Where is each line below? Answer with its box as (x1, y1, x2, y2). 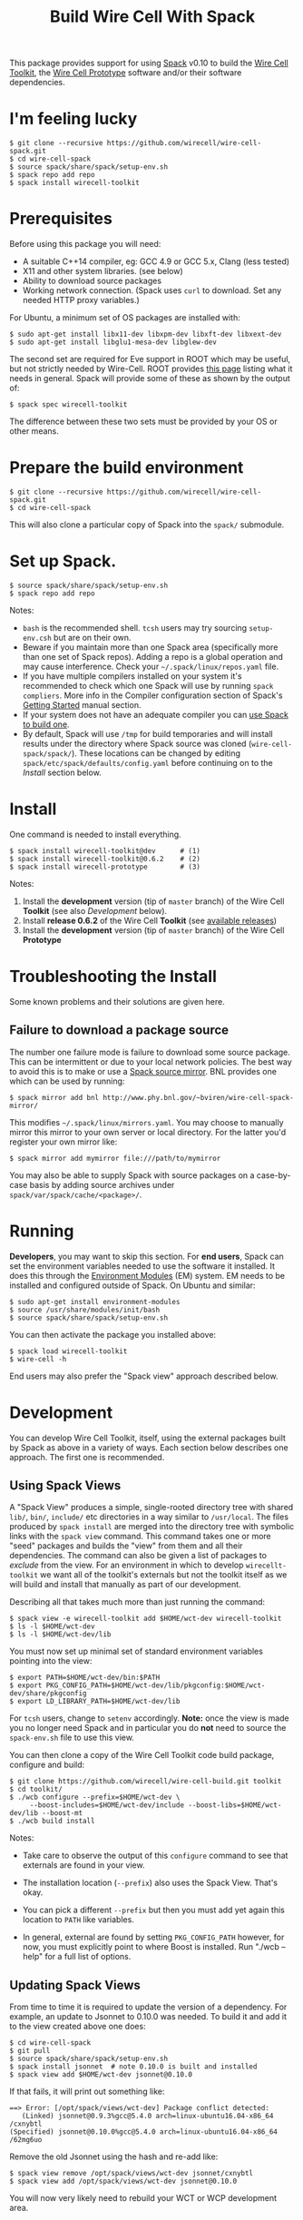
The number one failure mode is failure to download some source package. (9, 1046, 290, 1057)
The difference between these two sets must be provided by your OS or (9, 416, 279, 427)
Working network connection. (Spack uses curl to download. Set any (22, 285, 282, 296)
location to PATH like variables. (22, 1914, 134, 1925)
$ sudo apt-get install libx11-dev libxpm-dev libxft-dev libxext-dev (9, 329, 282, 339)
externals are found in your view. (22, 1860, 145, 1871)
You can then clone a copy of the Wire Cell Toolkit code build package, (9, 1750, 275, 1761)
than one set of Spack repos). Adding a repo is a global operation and (22, 651, 284, 662)
